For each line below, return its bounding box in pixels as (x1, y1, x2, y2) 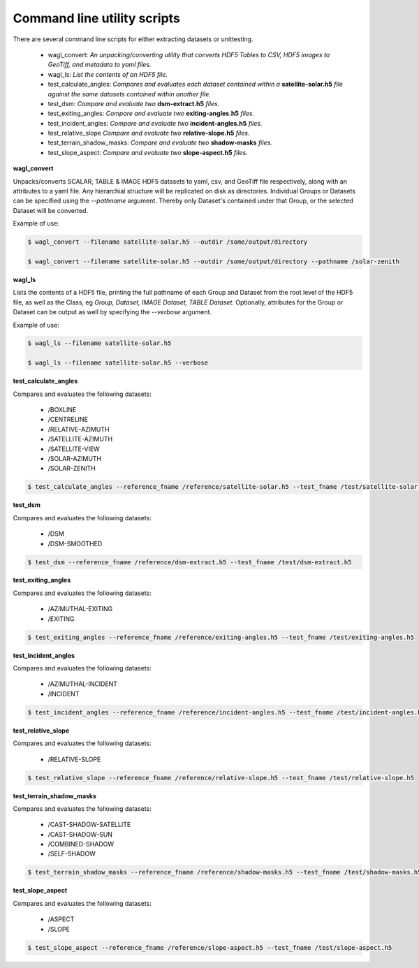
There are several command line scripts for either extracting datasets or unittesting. (13, 35, 253, 43)
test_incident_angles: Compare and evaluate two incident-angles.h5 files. (47, 119, 263, 127)
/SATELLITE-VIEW (47, 444, 101, 453)
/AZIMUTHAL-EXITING (47, 605, 113, 613)
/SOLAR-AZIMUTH (47, 454, 102, 462)
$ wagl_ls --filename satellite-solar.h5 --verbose (27, 359, 209, 367)
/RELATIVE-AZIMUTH (47, 425, 110, 433)
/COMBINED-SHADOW (47, 840, 115, 849)
